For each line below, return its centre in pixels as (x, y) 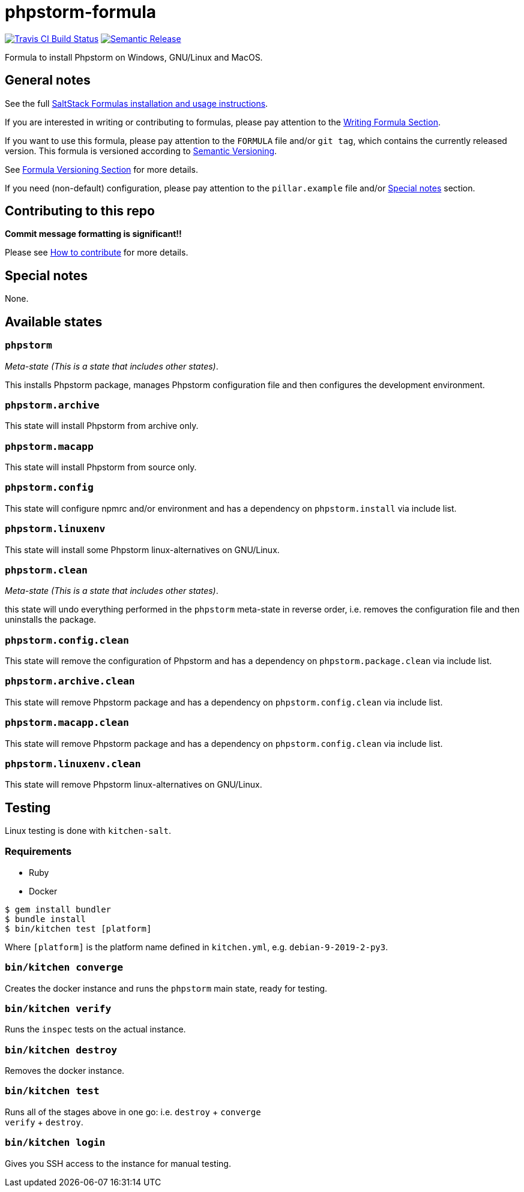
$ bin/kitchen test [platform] (78, 928)
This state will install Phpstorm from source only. (101, 467)
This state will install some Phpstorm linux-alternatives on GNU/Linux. (142, 550)
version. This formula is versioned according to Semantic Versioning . (141, 151)
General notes (48, 80)
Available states (54, 322)
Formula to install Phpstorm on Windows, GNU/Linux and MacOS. (134, 57)
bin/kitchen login (55, 1143)
